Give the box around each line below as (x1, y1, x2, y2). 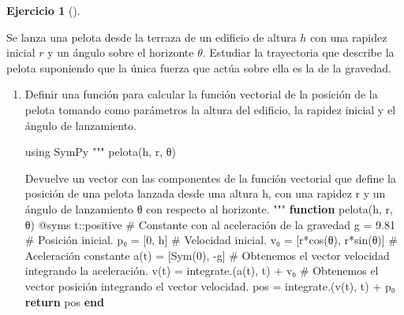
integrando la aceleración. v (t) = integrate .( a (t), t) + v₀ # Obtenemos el (24, 262, 379, 279)
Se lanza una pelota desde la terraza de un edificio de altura (6, 28, 297, 45)
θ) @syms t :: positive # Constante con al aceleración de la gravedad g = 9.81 (24, 216, 395, 232)
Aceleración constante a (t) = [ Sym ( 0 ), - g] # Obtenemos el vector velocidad (24, 246, 390, 263)
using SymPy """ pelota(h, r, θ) (24, 143, 176, 160)
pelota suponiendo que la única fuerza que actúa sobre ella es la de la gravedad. (6, 59, 392, 76)
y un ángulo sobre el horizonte (47, 44, 194, 61)
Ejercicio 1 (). (6, 2, 80, 18)
